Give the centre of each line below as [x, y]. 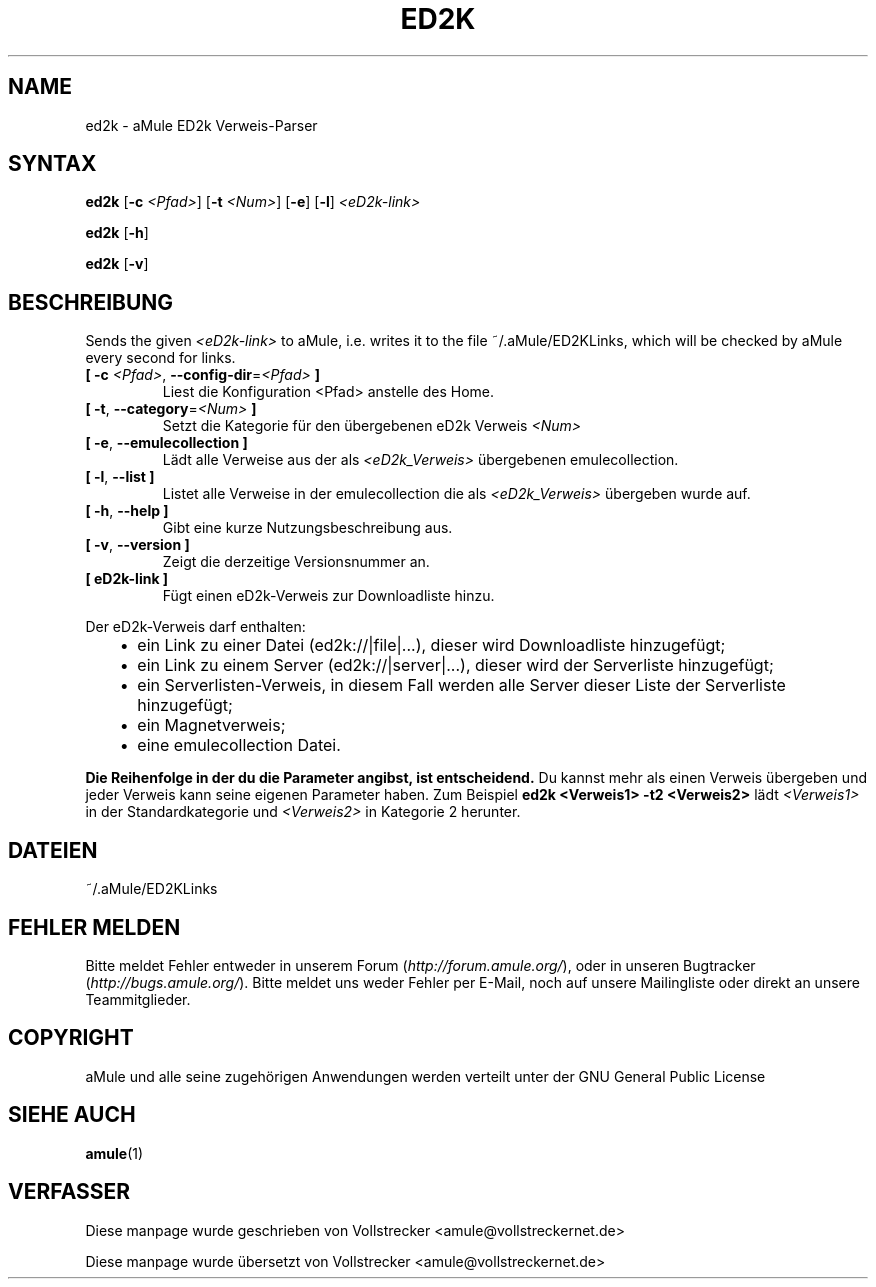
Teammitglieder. [138, 999]
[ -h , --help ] [127, 511]
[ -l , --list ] [120, 477]
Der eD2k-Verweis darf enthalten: [195, 627]
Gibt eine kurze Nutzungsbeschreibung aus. [307, 528]
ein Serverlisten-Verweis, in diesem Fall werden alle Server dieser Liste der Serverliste [461, 685]
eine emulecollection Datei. [239, 745]
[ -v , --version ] [137, 545]
